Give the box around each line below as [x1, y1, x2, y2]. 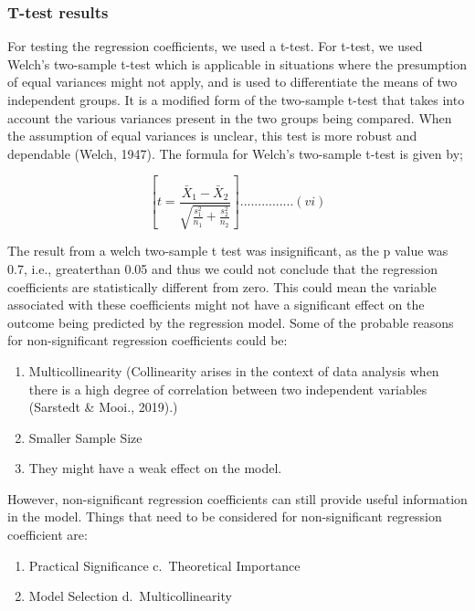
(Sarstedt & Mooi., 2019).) [28, 397, 178, 416]
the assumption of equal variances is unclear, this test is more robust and [7, 126, 417, 145]
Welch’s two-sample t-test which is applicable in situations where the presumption [7, 54, 468, 73]
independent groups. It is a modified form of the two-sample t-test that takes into [7, 90, 465, 109]
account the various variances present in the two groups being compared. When [7, 108, 452, 127]
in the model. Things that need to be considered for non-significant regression [7, 507, 442, 526]
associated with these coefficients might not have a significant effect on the [7, 295, 425, 314]
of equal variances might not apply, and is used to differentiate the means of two [7, 72, 458, 91]
